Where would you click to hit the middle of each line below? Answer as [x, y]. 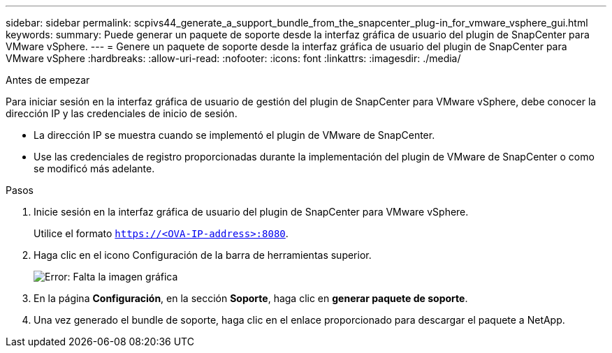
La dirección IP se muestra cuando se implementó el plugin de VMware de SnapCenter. [234, 135]
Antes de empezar [48, 80]
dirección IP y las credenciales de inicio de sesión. [122, 113]
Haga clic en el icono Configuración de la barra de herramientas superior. [203, 255]
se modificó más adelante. [94, 168]
